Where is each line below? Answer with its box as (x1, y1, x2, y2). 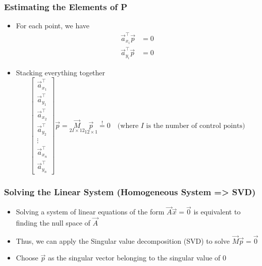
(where (117, 122, 139, 129)
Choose (16, 252, 38, 263)
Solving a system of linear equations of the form (16, 206, 165, 217)
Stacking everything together (16, 67, 106, 77)
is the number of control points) (146, 122, 245, 129)
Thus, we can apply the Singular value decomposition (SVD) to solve (16, 235, 230, 246)
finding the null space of (16, 217, 90, 228)
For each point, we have (16, 20, 90, 31)
